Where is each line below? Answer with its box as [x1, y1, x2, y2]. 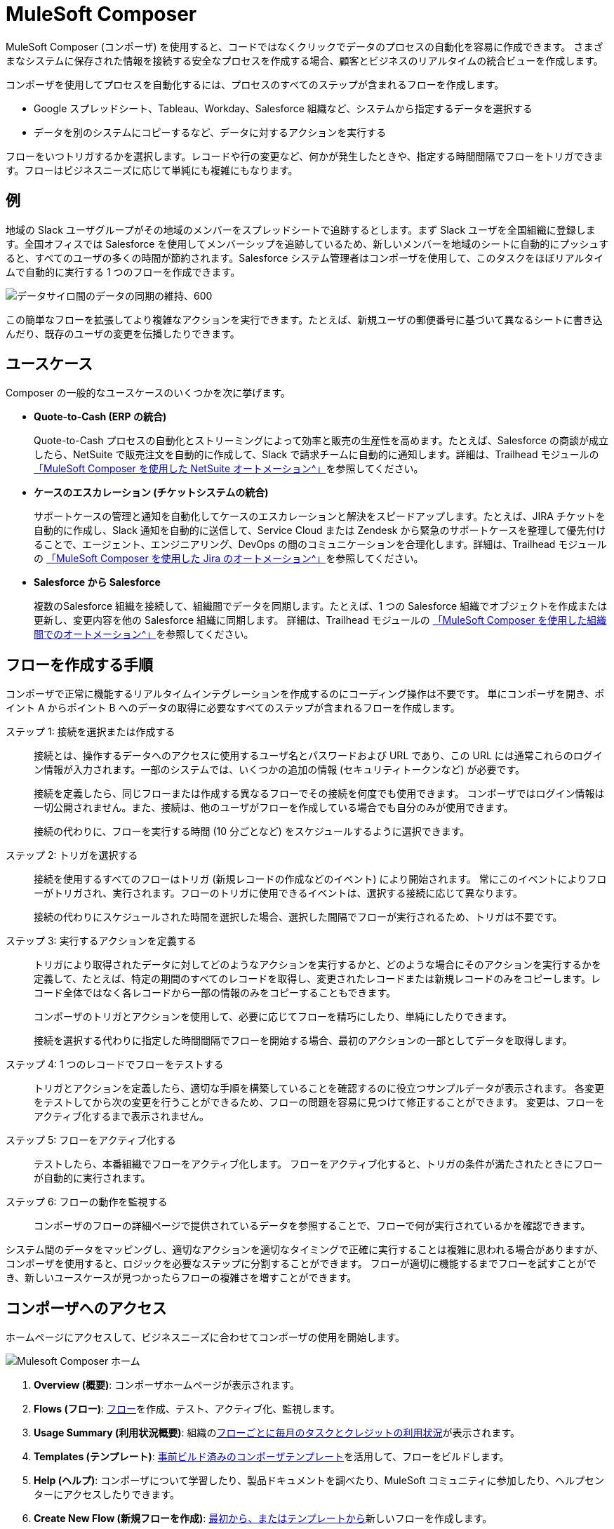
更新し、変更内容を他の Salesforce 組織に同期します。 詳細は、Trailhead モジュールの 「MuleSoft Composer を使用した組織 [34, 614, 607, 627]
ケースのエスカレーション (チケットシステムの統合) [34, 486, 269, 499]
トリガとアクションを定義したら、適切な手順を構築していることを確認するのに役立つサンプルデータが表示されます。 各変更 [34, 1082, 604, 1095]
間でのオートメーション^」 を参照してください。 [34, 628, 254, 641]
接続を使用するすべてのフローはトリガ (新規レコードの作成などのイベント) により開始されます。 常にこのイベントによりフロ [34, 873, 607, 886]
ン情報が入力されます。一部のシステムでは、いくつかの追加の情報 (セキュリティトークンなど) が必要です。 [34, 763, 526, 776]
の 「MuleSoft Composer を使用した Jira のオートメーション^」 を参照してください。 [34, 552, 424, 565]
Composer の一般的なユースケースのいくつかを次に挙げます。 [6, 387, 291, 399]
